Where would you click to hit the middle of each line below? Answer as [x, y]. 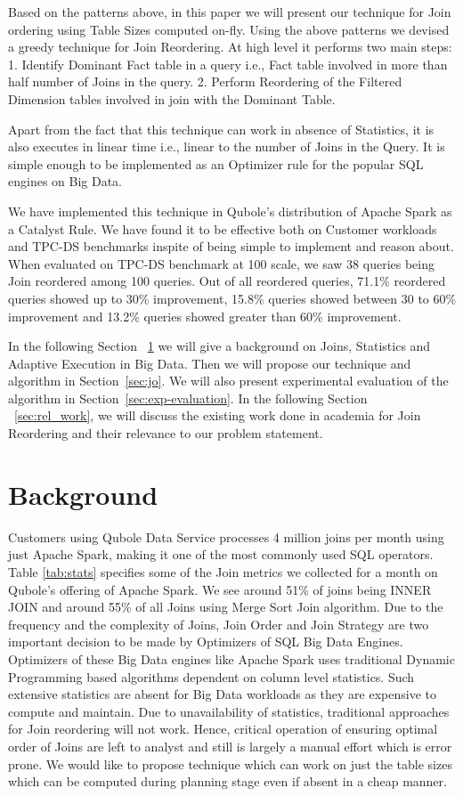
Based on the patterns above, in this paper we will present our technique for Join [230, 12]
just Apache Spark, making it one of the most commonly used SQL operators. [221, 554]
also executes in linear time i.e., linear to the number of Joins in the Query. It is [227, 146]
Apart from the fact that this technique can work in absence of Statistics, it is [221, 129]
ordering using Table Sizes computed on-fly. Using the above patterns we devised [229, 29]
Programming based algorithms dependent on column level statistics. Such [211, 676]
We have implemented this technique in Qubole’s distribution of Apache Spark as [230, 211]
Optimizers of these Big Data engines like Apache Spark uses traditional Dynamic [231, 658]
